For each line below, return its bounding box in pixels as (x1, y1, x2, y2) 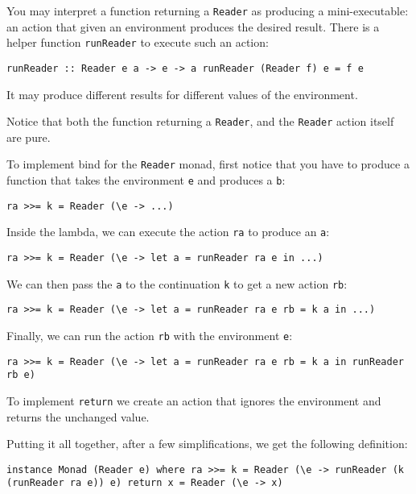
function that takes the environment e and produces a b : (6, 172, 286, 189)
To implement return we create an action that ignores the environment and (6, 392, 381, 409)
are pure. (6, 128, 51, 145)
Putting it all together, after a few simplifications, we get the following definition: (6, 435, 408, 452)
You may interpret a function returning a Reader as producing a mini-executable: (6, 2, 409, 19)
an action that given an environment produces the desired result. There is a (6, 18, 380, 35)
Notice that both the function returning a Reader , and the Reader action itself (6, 113, 394, 130)
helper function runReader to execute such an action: (6, 34, 269, 51)
